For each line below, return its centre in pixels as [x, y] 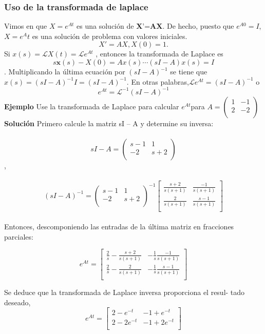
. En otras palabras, [158, 81]
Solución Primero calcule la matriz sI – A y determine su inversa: [109, 123]
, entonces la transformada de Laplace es [159, 54]
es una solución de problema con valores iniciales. [110, 36]
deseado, [17, 302]
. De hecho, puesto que [198, 26]
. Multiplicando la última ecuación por [65, 71]
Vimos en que [26, 26]
